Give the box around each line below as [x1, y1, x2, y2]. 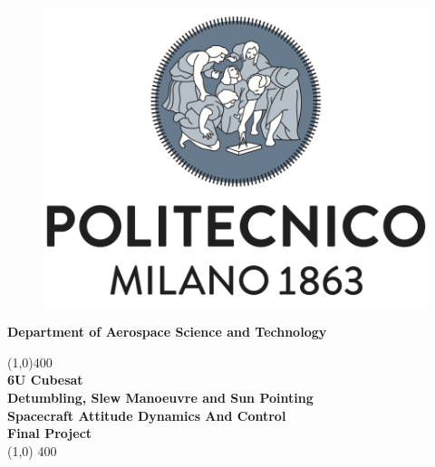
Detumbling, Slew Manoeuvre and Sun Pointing [7, 387, 314, 406]
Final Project [7, 424, 92, 443]
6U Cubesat [7, 370, 83, 389]
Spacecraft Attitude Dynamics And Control [7, 405, 286, 424]
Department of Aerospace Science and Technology [7, 322, 327, 341]
